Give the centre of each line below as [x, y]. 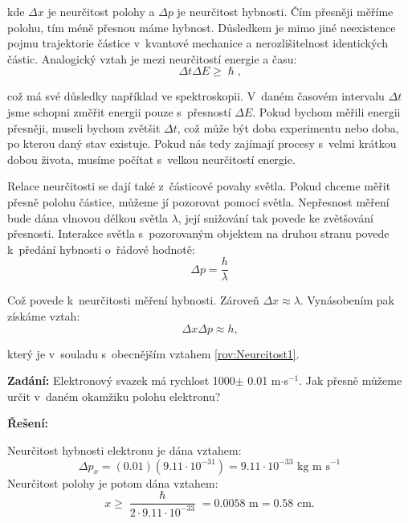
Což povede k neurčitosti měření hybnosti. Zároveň [133, 300]
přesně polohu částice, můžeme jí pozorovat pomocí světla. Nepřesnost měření [198, 201]
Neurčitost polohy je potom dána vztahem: [113, 482]
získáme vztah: [44, 315]
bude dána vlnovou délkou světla [88, 217]
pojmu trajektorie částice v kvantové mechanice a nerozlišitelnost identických [198, 43]
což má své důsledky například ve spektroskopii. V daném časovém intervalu [196, 96]
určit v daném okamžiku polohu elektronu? [114, 396]
